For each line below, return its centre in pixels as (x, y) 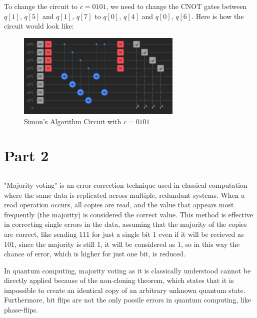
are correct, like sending (40, 234)
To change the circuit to (41, 6)
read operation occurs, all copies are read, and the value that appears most (119, 205)
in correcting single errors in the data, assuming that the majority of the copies (125, 224)
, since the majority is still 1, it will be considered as (95, 244)
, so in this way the (210, 244)
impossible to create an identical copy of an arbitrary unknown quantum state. (125, 290)
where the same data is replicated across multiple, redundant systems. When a (124, 195)
